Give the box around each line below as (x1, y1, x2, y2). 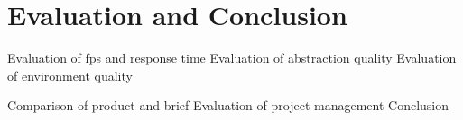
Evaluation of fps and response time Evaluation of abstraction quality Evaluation (7, 48, 457, 67)
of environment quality (7, 65, 133, 84)
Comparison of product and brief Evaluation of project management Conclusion (7, 96, 449, 115)
